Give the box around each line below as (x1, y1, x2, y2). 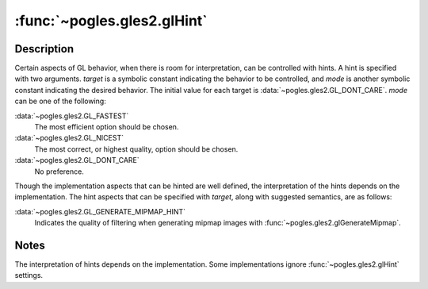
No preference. (34, 167, 85, 176)
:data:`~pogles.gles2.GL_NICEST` (14, 133, 124, 143)
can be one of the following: (14, 96, 106, 106)
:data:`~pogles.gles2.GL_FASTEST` (14, 111, 129, 121)
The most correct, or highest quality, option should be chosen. (34, 144, 239, 154)
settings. (14, 271, 44, 280)
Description (14, 42, 75, 56)
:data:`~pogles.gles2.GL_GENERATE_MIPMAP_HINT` (14, 206, 186, 216)
